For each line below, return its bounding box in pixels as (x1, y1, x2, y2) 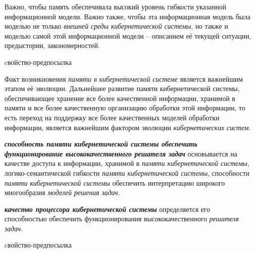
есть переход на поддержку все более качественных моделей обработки (4, 112, 219, 122)
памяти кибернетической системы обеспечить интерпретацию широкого (4, 177, 225, 188)
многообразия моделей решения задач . (4, 187, 120, 198)
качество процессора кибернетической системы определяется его (4, 203, 210, 214)
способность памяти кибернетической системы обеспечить (4, 139, 198, 149)
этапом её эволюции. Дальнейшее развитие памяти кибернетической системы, (4, 83, 240, 94)
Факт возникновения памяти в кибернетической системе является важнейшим (4, 73, 243, 84)
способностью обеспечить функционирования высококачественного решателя (4, 213, 239, 224)
